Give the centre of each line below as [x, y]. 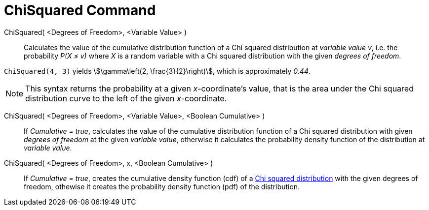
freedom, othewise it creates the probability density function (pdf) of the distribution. [162, 186]
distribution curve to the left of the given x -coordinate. [126, 98]
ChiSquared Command [80, 10]
